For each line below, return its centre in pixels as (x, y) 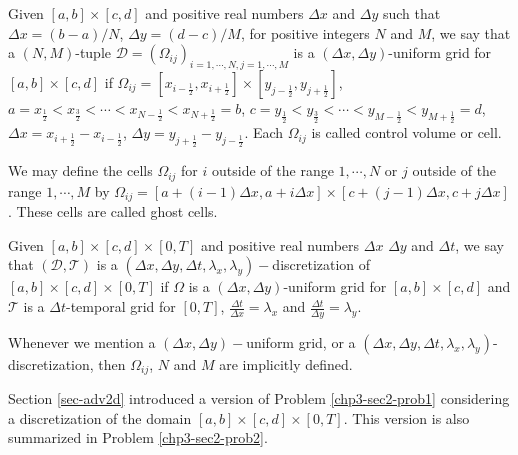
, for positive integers (305, 32)
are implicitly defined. (286, 363)
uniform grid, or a (301, 341)
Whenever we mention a (82, 341)
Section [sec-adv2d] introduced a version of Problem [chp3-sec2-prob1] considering (259, 398)
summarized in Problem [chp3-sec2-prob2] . (138, 437)
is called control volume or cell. (406, 132)
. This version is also (406, 417)
